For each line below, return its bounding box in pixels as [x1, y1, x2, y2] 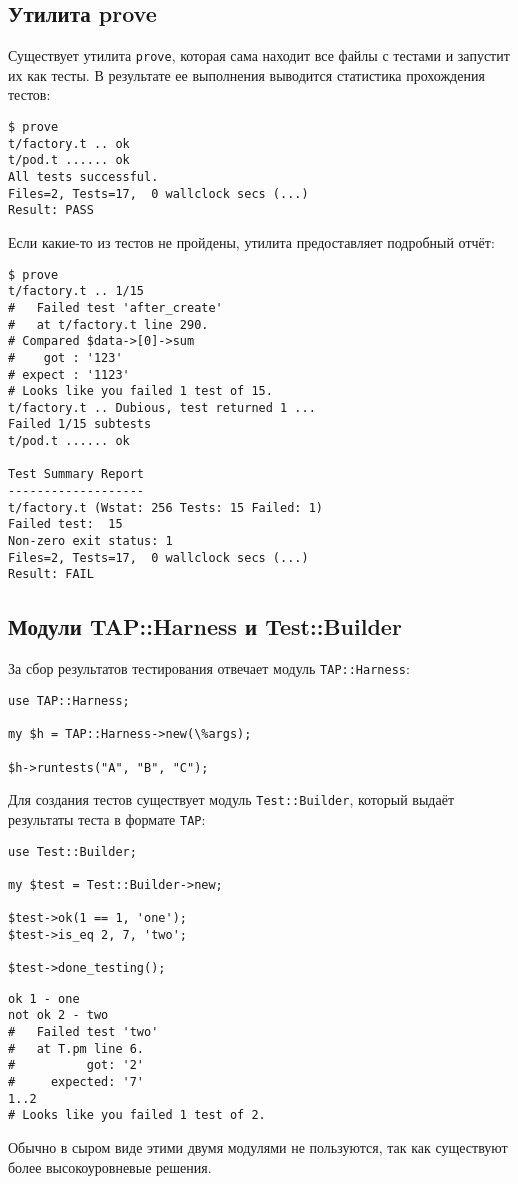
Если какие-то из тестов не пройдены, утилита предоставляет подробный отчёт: [8, 231, 495, 252]
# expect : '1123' [8, 367, 130, 382]
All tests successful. [8, 170, 159, 185]
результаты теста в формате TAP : [8, 808, 206, 829]
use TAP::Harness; [8, 693, 130, 708]
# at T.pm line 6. [8, 1041, 145, 1056]
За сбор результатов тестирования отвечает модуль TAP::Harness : [8, 658, 410, 679]
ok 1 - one [8, 991, 80, 1006]
